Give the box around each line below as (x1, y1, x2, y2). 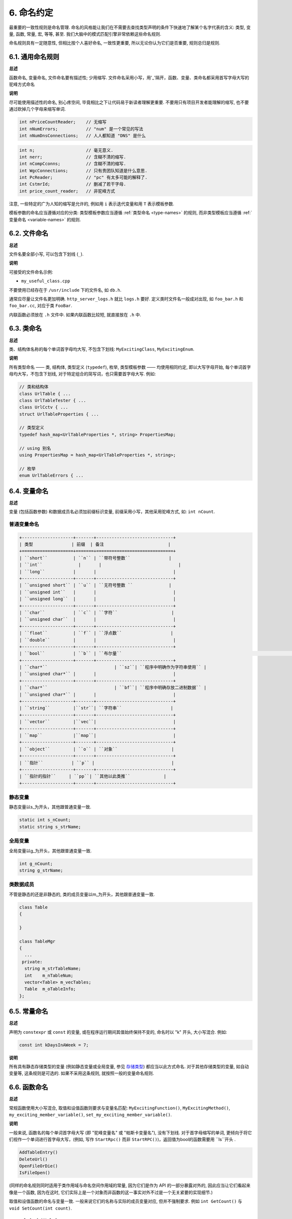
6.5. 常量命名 (9, 1007, 48, 1016)
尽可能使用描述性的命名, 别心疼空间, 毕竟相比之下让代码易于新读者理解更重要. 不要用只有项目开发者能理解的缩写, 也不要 (9, 99, 249, 105)
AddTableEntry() (19, 1150, 58, 1155)
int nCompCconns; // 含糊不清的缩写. (19, 161, 127, 167)
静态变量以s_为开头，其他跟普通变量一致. (9, 804, 91, 810)
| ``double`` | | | (19, 637, 176, 643)
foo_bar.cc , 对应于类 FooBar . (9, 303, 73, 309)
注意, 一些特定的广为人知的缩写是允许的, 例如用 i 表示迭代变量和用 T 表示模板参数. (9, 200, 175, 207)
